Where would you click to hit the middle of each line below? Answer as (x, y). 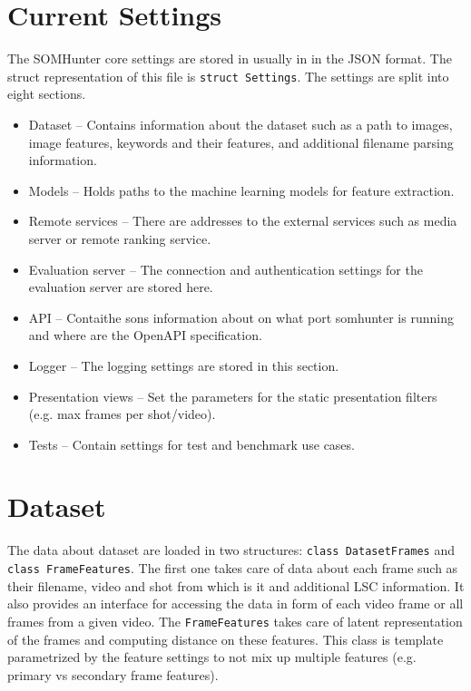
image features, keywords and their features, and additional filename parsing (241, 142)
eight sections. (47, 94)
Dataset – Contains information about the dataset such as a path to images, (240, 124)
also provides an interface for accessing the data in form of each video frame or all (235, 603)
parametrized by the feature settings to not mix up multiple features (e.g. (212, 657)
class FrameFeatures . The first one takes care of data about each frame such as (233, 568)
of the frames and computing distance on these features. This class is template (226, 639)
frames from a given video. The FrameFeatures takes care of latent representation (235, 621)
